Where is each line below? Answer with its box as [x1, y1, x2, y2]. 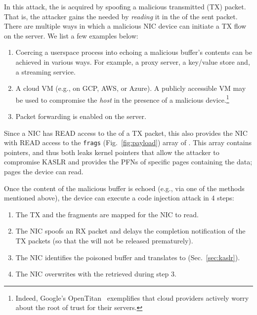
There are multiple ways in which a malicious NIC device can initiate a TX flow [4, 21, 247, 31]
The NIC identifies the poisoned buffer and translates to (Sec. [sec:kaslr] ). [15, 252, 240, 262]
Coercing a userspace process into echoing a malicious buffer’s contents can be [15, 47, 252, 57]
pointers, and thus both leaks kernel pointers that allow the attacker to [4, 147, 219, 157]
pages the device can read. [4, 166, 84, 177]
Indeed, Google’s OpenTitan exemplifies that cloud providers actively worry [15, 292, 249, 303]
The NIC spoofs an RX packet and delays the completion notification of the [15, 226, 246, 236]
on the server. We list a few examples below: [4, 30, 138, 40]
